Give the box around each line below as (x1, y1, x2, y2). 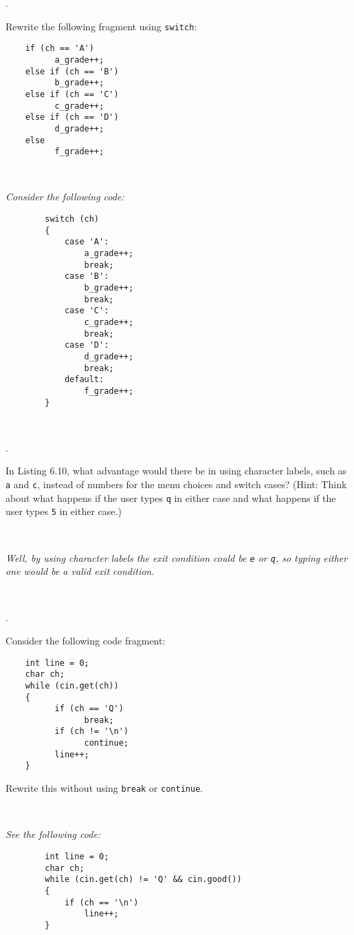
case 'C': (64, 306, 109, 316)
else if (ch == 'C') (25, 89, 119, 99)
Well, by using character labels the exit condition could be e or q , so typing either (5, 550, 348, 565)
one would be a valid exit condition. (5, 564, 155, 578)
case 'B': (64, 271, 109, 282)
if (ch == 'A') (25, 43, 94, 54)
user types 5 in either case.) (5, 504, 122, 518)
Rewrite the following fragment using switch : (5, 19, 197, 33)
